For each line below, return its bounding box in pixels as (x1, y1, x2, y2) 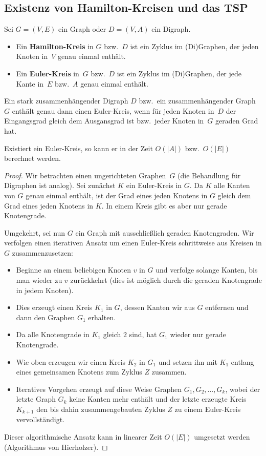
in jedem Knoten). (16, 284, 74, 295)
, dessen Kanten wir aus (120, 302, 195, 313)
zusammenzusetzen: (12, 247, 73, 258)
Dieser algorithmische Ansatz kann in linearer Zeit (4, 431, 162, 442)
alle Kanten (214, 180, 250, 191)
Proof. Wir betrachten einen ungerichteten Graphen (4, 170, 166, 180)
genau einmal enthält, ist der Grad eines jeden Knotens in (26, 190, 208, 200)
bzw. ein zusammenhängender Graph (139, 95, 256, 106)
